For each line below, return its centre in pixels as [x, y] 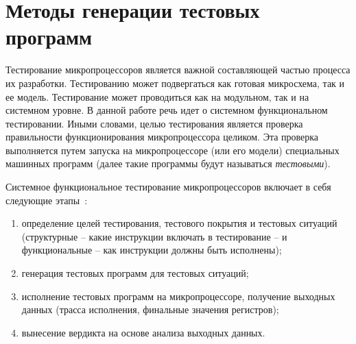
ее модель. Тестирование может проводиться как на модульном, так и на [157, 96]
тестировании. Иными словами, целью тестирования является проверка [154, 123]
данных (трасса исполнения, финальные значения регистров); [150, 309]
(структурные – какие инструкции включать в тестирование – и [154, 236]
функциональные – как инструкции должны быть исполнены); [152, 250]
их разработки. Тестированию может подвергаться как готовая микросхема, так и [175, 83]
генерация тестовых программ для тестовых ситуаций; [135, 273]
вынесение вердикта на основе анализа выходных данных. [143, 332]
